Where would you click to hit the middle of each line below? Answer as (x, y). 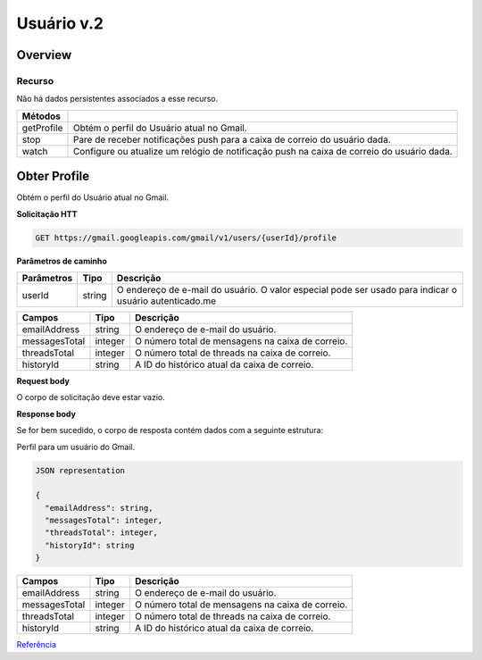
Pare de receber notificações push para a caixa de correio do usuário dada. (232, 139)
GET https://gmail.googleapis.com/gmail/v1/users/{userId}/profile (186, 238)
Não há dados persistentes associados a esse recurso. (117, 99)
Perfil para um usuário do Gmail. (76, 447)
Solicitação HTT (47, 213)
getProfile (42, 128)
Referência (37, 645)
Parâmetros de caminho (62, 261)
